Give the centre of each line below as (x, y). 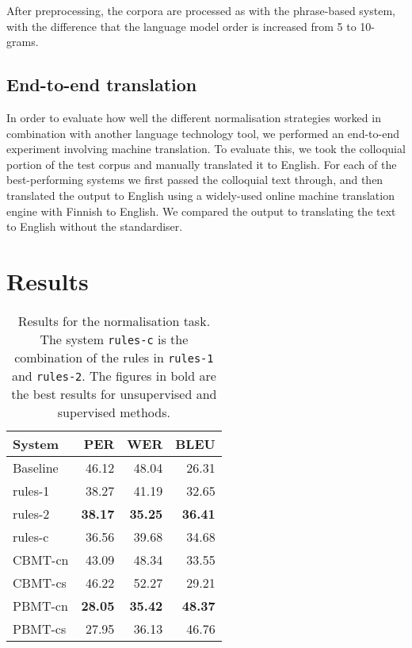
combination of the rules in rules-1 (114, 357)
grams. (23, 42)
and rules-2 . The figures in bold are (114, 375)
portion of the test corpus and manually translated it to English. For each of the (202, 164)
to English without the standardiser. (95, 226)
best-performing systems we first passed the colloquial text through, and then (195, 180)
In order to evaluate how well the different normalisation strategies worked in (194, 117)
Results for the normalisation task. (114, 320)
